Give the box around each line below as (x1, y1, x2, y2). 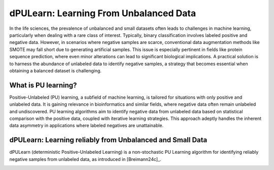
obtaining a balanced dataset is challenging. (9, 67, 101, 73)
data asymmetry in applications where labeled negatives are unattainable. (9, 122, 164, 129)
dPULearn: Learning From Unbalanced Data (9, 8, 196, 19)
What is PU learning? (9, 81, 77, 90)
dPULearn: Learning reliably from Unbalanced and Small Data (9, 136, 208, 144)
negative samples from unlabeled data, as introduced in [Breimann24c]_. (9, 156, 162, 162)
